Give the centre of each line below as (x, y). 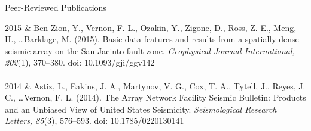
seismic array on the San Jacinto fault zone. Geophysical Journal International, (150, 50)
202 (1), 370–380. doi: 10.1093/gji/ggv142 (80, 62)
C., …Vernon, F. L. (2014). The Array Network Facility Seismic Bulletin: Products (155, 97)
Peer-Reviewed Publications (56, 7)
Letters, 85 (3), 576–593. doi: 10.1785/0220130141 (94, 121)
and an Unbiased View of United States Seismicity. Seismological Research (141, 109)
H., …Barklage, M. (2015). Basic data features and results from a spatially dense (152, 39)
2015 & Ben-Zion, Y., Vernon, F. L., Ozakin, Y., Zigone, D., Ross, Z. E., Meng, (151, 27)
